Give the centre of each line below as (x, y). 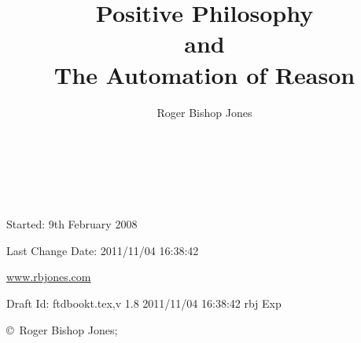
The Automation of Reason (204, 74)
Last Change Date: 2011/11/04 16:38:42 (103, 250)
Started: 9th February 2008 (72, 224)
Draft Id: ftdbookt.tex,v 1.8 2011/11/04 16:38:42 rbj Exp (144, 303)
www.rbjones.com (49, 277)
